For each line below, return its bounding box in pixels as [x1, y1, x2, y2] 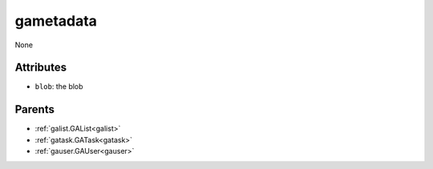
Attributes [14, 61, 67, 74]
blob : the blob [34, 82, 83, 91]
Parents [14, 103, 55, 116]
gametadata [14, 12, 98, 30]
